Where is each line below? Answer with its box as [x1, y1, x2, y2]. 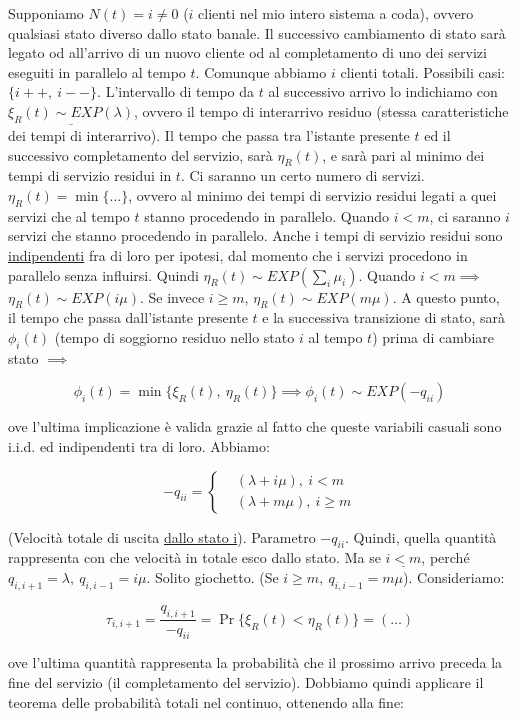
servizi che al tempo [8, 205, 130, 226]
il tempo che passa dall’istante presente [8, 307, 248, 328]
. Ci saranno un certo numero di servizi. [180, 165, 425, 186]
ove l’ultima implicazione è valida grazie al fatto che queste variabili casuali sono [8, 416, 502, 437]
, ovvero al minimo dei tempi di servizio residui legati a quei [128, 184, 497, 205]
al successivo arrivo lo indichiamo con [268, 81, 498, 102]
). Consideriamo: [403, 566, 505, 587]
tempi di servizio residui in [8, 165, 172, 186]
